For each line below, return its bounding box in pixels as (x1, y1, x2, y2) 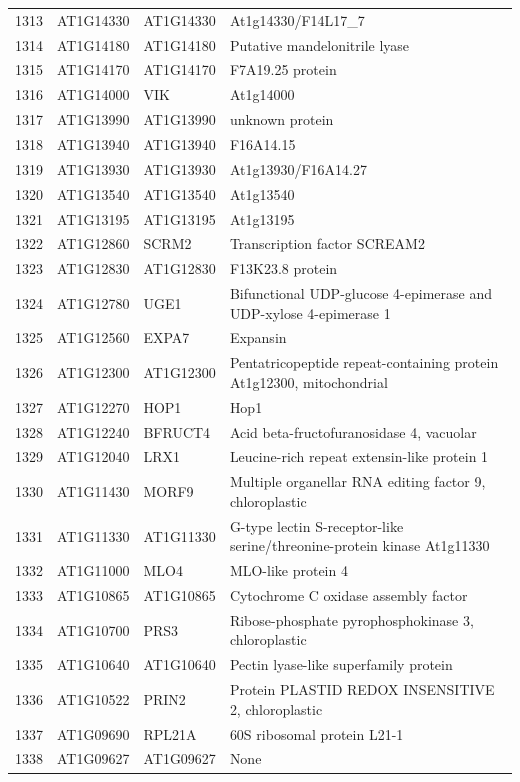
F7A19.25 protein (229, 59, 337, 80)
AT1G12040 (57, 446, 130, 467)
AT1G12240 (57, 421, 130, 442)
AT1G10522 (57, 688, 130, 709)
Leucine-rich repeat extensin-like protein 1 (229, 446, 489, 467)
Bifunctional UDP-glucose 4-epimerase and (229, 283, 492, 304)
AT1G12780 (57, 292, 130, 313)
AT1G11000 (57, 560, 130, 581)
